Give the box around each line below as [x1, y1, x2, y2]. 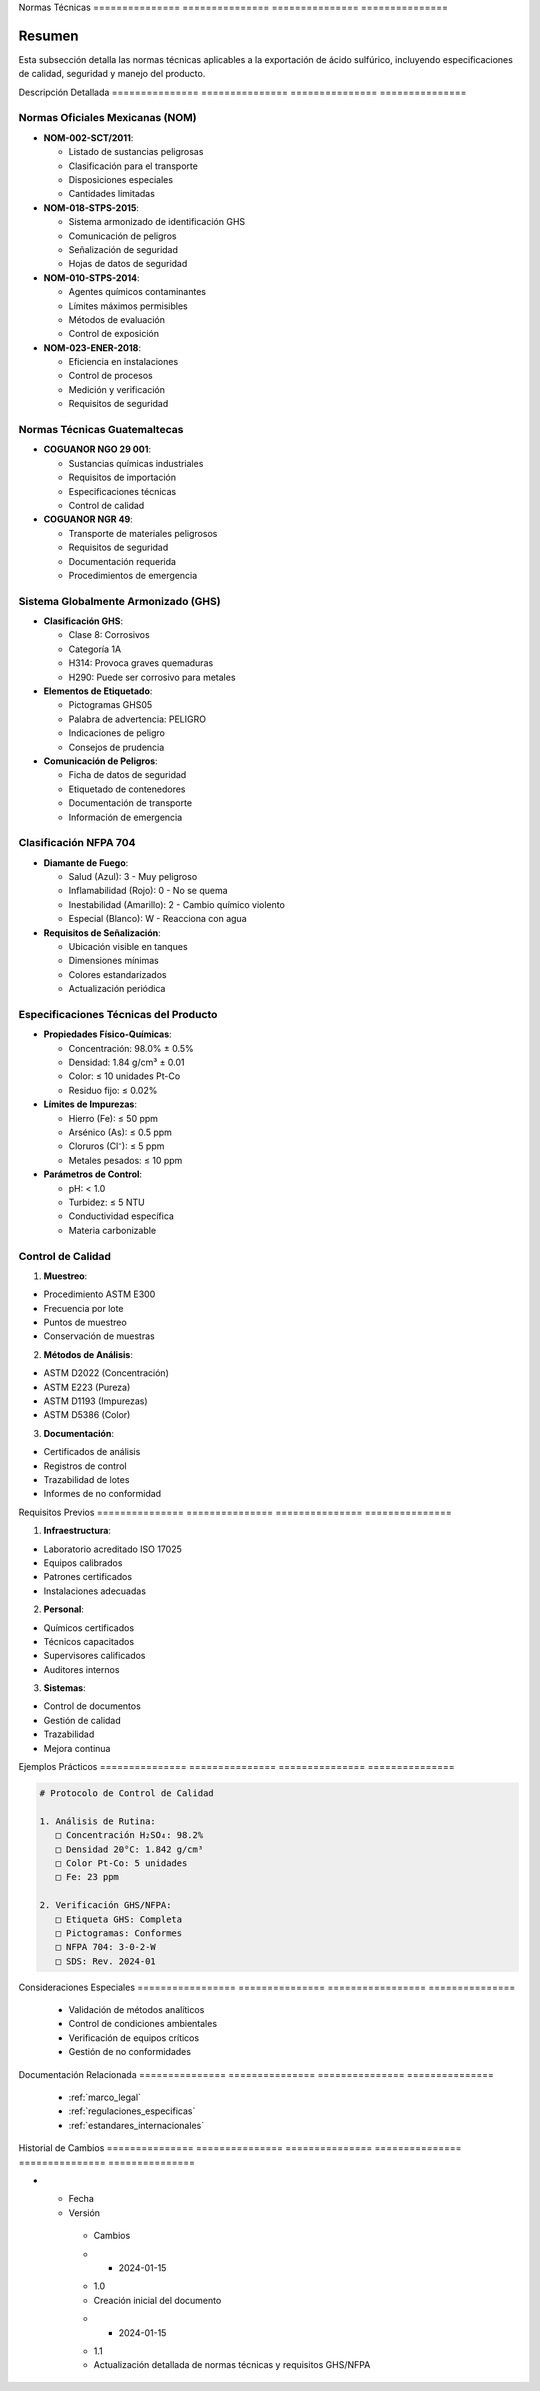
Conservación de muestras [43, 1330, 155, 1342]
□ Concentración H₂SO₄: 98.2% [55, 1830, 204, 1841]
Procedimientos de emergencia [68, 569, 198, 581]
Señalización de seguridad [68, 243, 179, 255]
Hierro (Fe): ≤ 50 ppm [68, 1112, 159, 1124]
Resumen [18, 27, 79, 44]
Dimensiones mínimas [68, 955, 159, 967]
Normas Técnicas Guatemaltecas [18, 423, 184, 437]
